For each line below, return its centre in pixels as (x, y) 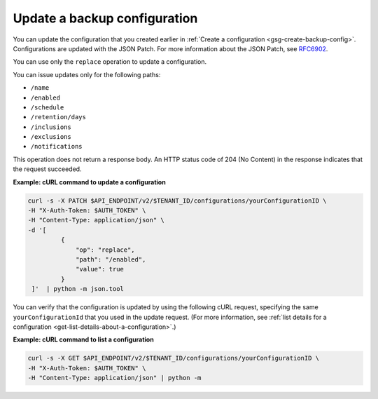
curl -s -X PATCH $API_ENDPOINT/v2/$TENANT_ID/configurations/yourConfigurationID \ (177, 201)
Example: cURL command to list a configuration (83, 339)
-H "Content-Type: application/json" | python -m (114, 378)
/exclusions (51, 137)
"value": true (100, 269)
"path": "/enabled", (111, 259)
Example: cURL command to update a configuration (89, 182)
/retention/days (58, 117)
